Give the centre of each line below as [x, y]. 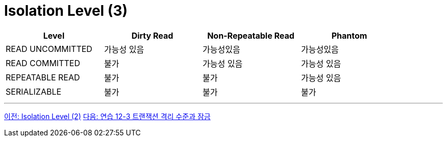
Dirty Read [152, 35]
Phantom [349, 35]
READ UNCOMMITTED [49, 49]
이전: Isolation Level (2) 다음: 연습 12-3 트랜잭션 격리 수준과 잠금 [107, 116]
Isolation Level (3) [66, 11]
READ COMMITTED [43, 63]
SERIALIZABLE [34, 91]
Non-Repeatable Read [251, 35]
